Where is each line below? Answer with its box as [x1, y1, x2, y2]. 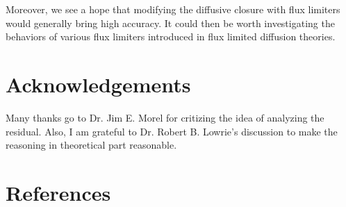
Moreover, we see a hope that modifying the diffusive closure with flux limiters [6, 2, 340, 16]
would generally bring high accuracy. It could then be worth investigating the [6, 15, 335, 30]
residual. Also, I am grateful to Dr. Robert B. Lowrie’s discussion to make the [6, 124, 338, 138]
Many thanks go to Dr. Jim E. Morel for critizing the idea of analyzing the [6, 110, 324, 124]
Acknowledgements [6, 69, 191, 98]
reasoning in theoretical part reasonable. [6, 138, 177, 152]
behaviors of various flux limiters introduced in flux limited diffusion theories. [6, 29, 336, 44]
